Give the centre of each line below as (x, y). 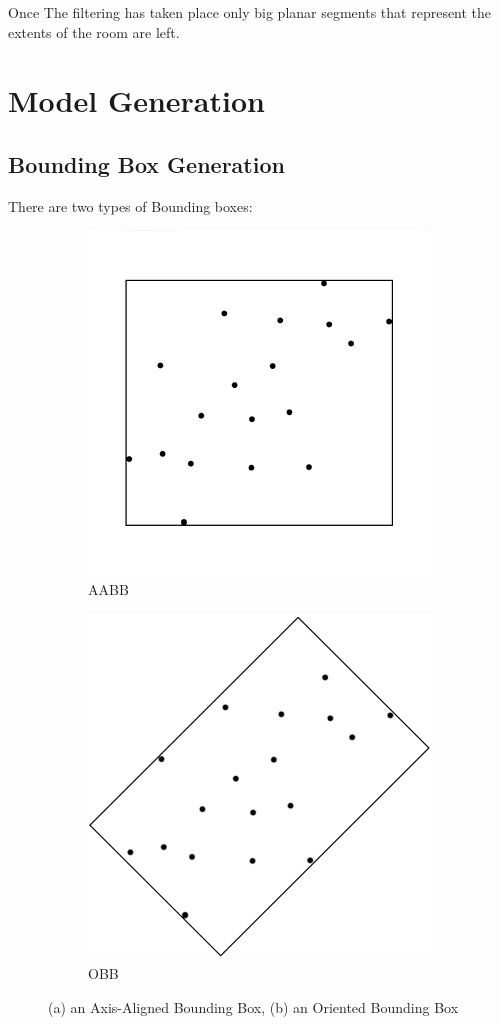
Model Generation (136, 100)
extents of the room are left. (94, 31)
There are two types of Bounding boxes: (130, 205)
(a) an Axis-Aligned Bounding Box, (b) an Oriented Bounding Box (253, 1006)
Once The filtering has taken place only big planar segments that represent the (250, 12)
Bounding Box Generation (146, 163)
